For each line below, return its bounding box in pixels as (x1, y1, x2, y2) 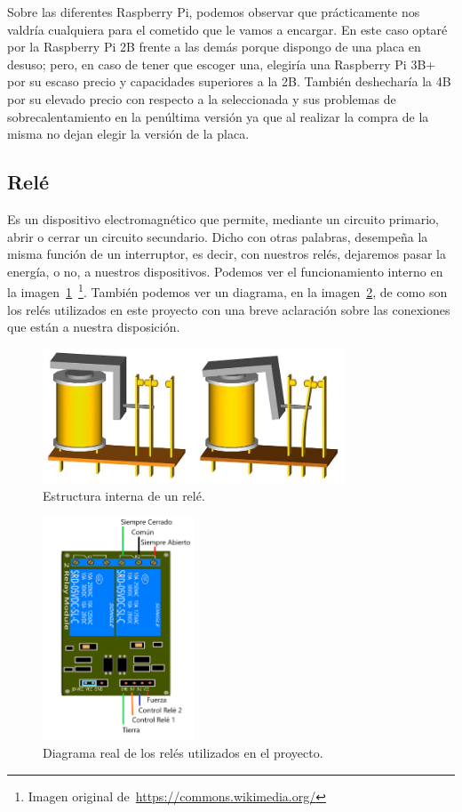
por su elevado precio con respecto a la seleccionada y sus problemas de (7, 89, 396, 108)
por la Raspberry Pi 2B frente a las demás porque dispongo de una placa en (7, 37, 421, 56)
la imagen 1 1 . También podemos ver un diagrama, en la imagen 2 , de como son (7, 280, 448, 301)
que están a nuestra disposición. (7, 318, 180, 336)
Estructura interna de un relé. (43, 486, 205, 504)
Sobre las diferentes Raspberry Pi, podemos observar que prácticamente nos (7, 3, 420, 20)
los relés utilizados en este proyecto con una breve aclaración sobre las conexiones (7, 300, 450, 318)
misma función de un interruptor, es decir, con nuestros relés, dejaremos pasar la (7, 245, 446, 263)
